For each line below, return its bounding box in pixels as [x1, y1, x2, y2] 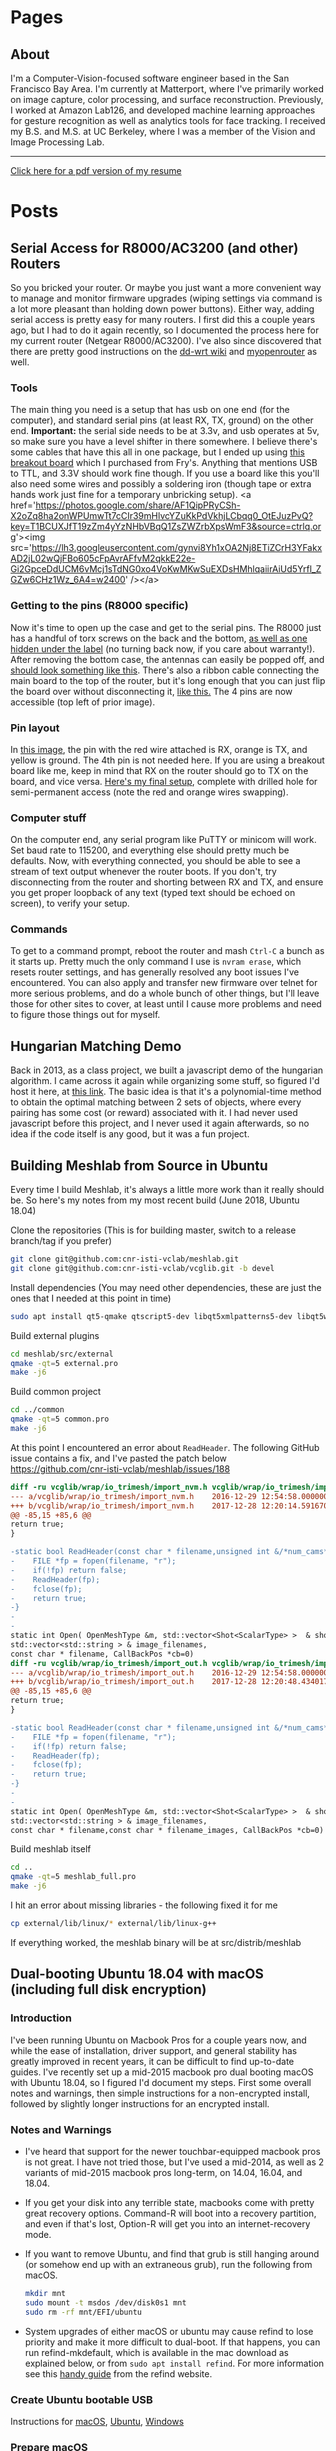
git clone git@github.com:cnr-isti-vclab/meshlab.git [10, 1254, 240, 1265]
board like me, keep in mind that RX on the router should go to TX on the [10, 764, 309, 776]
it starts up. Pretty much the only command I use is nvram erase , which [10, 956, 302, 968]
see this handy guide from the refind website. [24, 2367, 213, 2380]
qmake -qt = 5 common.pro [10, 1414, 110, 1425]
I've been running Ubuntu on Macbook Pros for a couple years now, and [10, 2034, 307, 2046]
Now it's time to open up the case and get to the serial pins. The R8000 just [10, 621, 322, 633]
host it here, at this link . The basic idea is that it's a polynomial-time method [10, 1086, 322, 1098]
